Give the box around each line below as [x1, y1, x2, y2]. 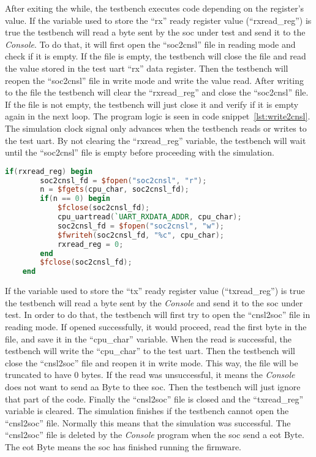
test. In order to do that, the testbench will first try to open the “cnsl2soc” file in [5, 308, 310, 321]
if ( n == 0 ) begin [40, 194, 110, 203]
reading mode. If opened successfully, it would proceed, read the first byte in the [5, 320, 307, 333]
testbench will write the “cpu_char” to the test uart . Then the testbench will [5, 344, 295, 357]
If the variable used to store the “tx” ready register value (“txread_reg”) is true [5, 284, 305, 297]
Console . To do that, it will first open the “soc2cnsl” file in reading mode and [5, 37, 296, 50]
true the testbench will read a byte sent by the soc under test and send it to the [5, 26, 306, 39]
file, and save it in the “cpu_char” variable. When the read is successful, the [5, 332, 292, 345]
